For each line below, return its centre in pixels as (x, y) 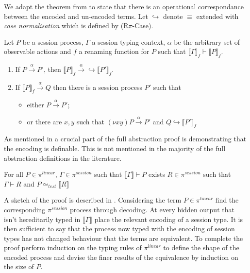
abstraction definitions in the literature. (63, 158)
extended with (217, 16)
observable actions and (38, 51)
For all (14, 174)
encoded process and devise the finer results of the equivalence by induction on (121, 257)
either (35, 105)
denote (173, 16)
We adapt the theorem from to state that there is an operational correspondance (124, 6)
